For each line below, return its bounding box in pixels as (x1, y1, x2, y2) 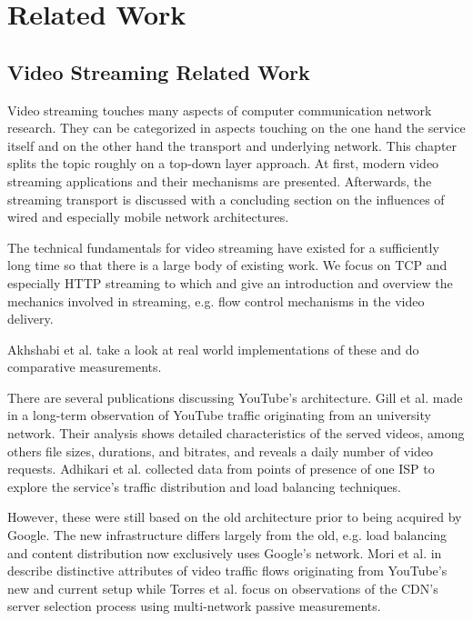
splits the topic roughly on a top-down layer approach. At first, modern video (7, 154, 439, 173)
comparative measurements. (7, 357, 162, 376)
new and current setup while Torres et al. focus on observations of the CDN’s (7, 578, 438, 597)
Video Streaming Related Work (7, 57, 310, 85)
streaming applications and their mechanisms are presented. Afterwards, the (7, 171, 432, 190)
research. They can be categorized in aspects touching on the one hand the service (7, 118, 466, 137)
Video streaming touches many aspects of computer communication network (7, 100, 432, 119)
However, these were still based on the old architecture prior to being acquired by (7, 507, 462, 526)
